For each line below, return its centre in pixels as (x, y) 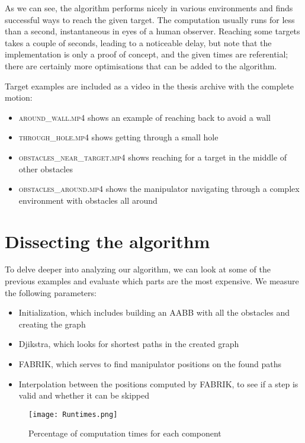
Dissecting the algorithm (107, 241)
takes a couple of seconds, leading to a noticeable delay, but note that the (138, 42)
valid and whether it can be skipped (84, 395)
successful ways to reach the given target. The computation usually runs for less (150, 19)
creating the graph (52, 324)
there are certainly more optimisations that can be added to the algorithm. (141, 65)
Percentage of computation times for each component (125, 433)
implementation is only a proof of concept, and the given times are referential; (147, 54)
